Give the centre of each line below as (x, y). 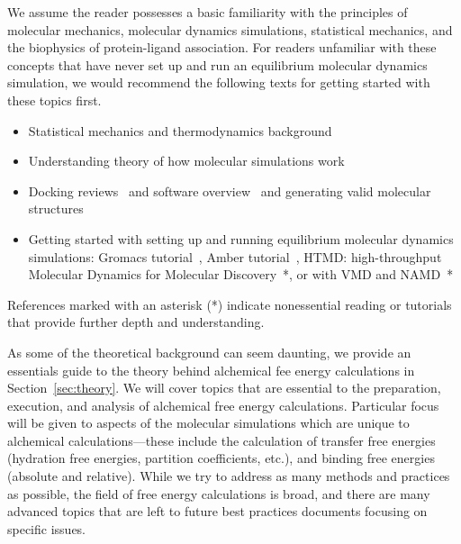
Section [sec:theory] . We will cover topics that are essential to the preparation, (224, 388)
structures (56, 209)
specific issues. (47, 528)
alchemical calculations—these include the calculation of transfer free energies (221, 440)
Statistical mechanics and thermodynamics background (180, 130)
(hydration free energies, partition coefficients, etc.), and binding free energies (221, 458)
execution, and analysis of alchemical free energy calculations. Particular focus (223, 405)
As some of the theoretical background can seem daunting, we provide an (209, 352)
